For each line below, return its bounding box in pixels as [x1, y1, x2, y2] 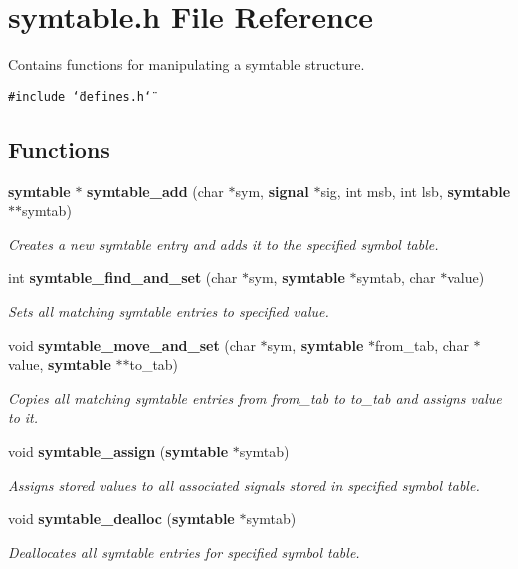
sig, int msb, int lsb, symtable [320, 180, 511, 201]
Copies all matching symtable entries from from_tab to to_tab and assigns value [8, 387, 502, 408]
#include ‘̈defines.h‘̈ [8, 89, 152, 104]
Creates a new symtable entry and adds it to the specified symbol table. [8, 233, 439, 254]
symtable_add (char [87, 180, 224, 201]
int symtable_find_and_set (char [8, 267, 238, 288]
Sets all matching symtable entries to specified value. [8, 300, 329, 321]
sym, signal [235, 180, 309, 201]
